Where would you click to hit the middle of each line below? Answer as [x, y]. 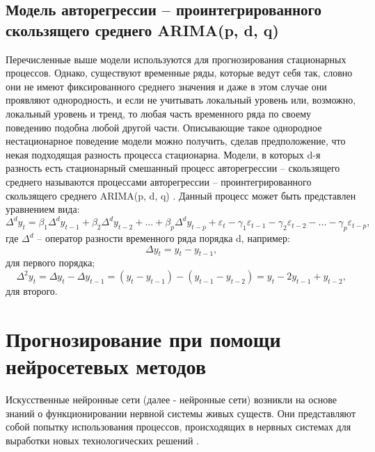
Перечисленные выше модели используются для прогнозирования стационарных [176, 59]
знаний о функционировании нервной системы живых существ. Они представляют [181, 413]
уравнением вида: [43, 209]
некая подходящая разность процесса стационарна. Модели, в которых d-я [163, 154]
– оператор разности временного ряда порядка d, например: [163, 238]
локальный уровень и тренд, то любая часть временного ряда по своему [159, 113]
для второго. [32, 291]
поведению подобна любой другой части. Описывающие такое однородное [164, 127]
